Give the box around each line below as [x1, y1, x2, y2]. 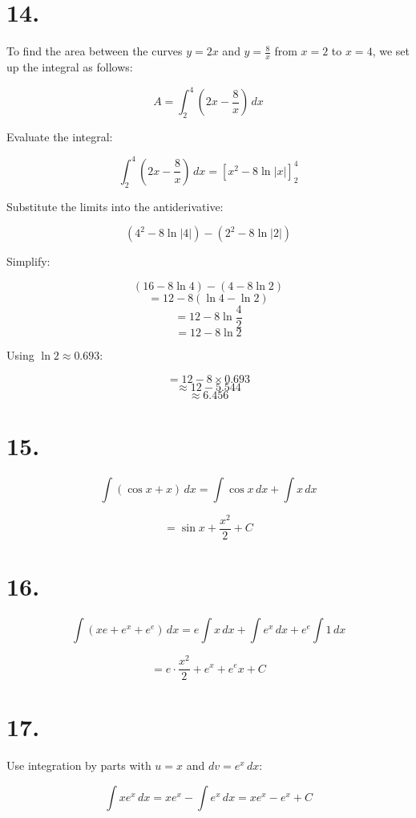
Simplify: [6, 253, 50, 270]
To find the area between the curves [6, 43, 183, 59]
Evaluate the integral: [6, 128, 113, 144]
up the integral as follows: [6, 58, 133, 75]
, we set [372, 43, 410, 59]
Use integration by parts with [6, 757, 151, 774]
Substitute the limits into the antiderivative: [6, 197, 224, 214]
